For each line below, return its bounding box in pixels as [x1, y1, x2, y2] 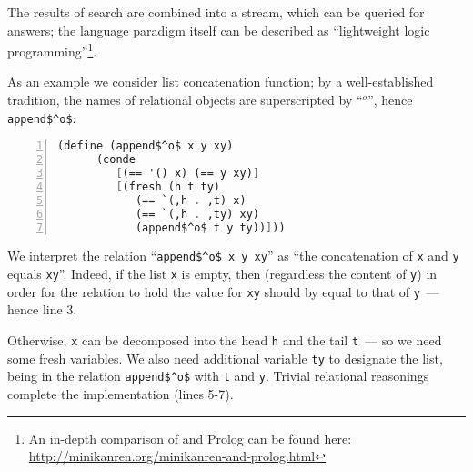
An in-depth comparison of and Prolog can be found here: [28, 428, 352, 447]
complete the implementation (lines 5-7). [7, 384, 234, 403]
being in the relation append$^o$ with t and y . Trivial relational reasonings [7, 366, 429, 385]
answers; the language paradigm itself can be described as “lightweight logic [7, 20, 430, 39]
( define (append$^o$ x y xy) [57, 139, 234, 153]
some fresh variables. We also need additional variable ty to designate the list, [7, 348, 443, 367]
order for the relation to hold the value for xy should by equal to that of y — [7, 282, 439, 301]
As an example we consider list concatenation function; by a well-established [7, 72, 434, 91]
